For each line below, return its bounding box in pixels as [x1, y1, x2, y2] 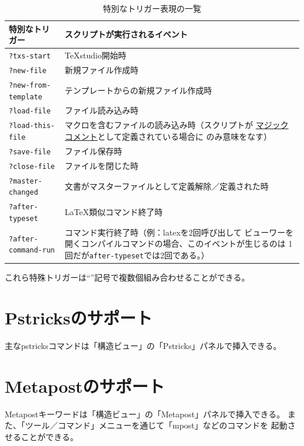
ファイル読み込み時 [64, 104, 139, 116]
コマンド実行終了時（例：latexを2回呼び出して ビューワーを [64, 226, 294, 238]
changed [9, 188, 39, 197]
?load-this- [9, 122, 55, 130]
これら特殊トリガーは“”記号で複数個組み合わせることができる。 [5, 271, 250, 283]
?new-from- [9, 81, 51, 89]
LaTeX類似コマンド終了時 [64, 206, 163, 218]
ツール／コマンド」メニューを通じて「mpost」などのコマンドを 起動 [25, 419, 288, 431]
